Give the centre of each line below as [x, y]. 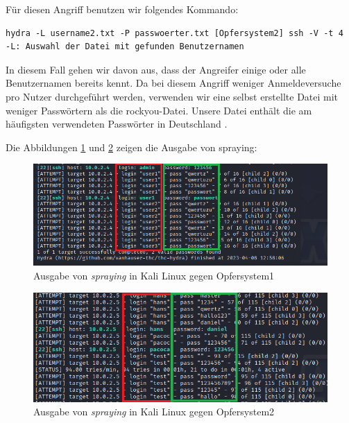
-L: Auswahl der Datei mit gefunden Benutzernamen [125, 47]
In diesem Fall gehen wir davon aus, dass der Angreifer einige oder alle [156, 69]
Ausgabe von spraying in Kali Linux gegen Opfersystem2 [154, 412]
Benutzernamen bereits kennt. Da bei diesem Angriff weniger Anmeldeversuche [173, 83]
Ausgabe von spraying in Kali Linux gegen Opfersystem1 [154, 276]
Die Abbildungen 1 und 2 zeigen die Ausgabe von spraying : [131, 147]
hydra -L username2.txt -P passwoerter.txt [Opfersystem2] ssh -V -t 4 [174, 33]
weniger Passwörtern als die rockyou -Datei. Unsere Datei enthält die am [159, 110]
